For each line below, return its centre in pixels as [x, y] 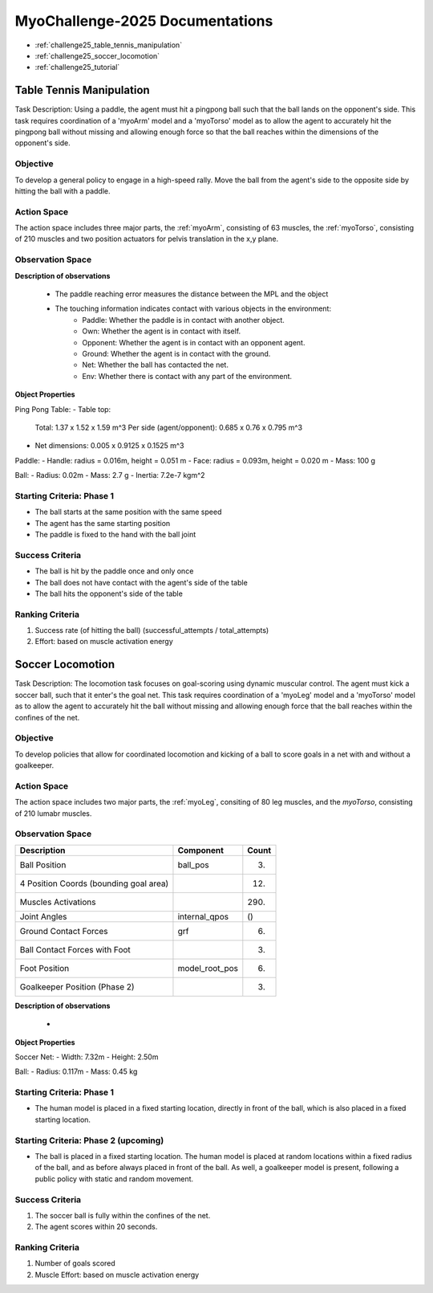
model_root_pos [208, 968]
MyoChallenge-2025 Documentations [144, 21]
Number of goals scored [75, 1263]
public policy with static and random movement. [114, 1179]
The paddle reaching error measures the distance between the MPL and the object [192, 294]
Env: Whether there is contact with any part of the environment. [187, 376]
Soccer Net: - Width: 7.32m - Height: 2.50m [87, 1057]
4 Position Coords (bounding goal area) [94, 883]
